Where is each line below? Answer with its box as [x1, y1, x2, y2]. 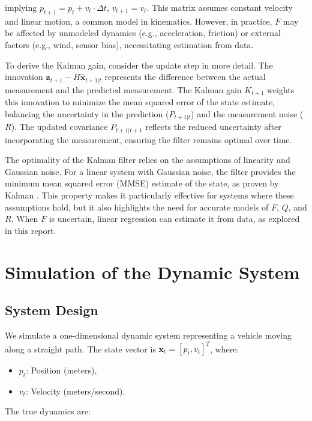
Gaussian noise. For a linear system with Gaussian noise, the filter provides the [5, 165, 296, 177]
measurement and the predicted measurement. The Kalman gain [5, 83, 242, 96]
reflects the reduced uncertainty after [145, 120, 281, 133]
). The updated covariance [11, 120, 108, 133]
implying [5, 1, 37, 13]
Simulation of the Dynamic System [5, 259, 300, 284]
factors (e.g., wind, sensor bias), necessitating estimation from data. [5, 38, 254, 51]
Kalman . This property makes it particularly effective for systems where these [5, 188, 294, 201]
